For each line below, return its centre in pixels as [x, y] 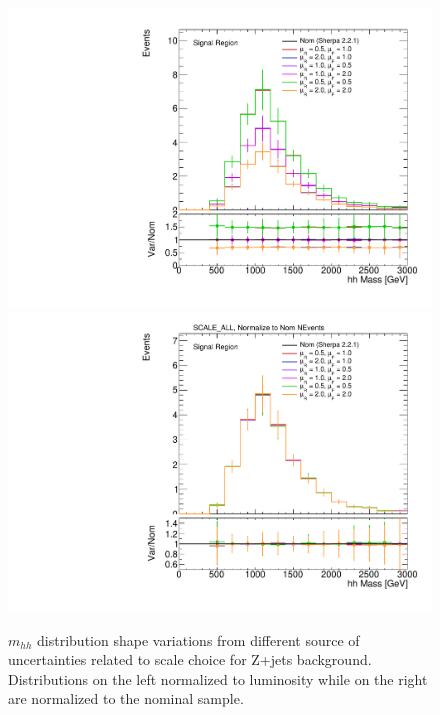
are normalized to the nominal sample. [126, 698]
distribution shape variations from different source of [198, 639]
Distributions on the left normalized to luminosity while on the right [218, 678]
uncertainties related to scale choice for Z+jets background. [190, 659]
